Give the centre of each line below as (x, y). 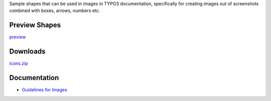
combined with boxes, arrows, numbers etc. (55, 11)
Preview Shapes (35, 25)
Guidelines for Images (44, 90)
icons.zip (19, 63)
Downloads (27, 52)
